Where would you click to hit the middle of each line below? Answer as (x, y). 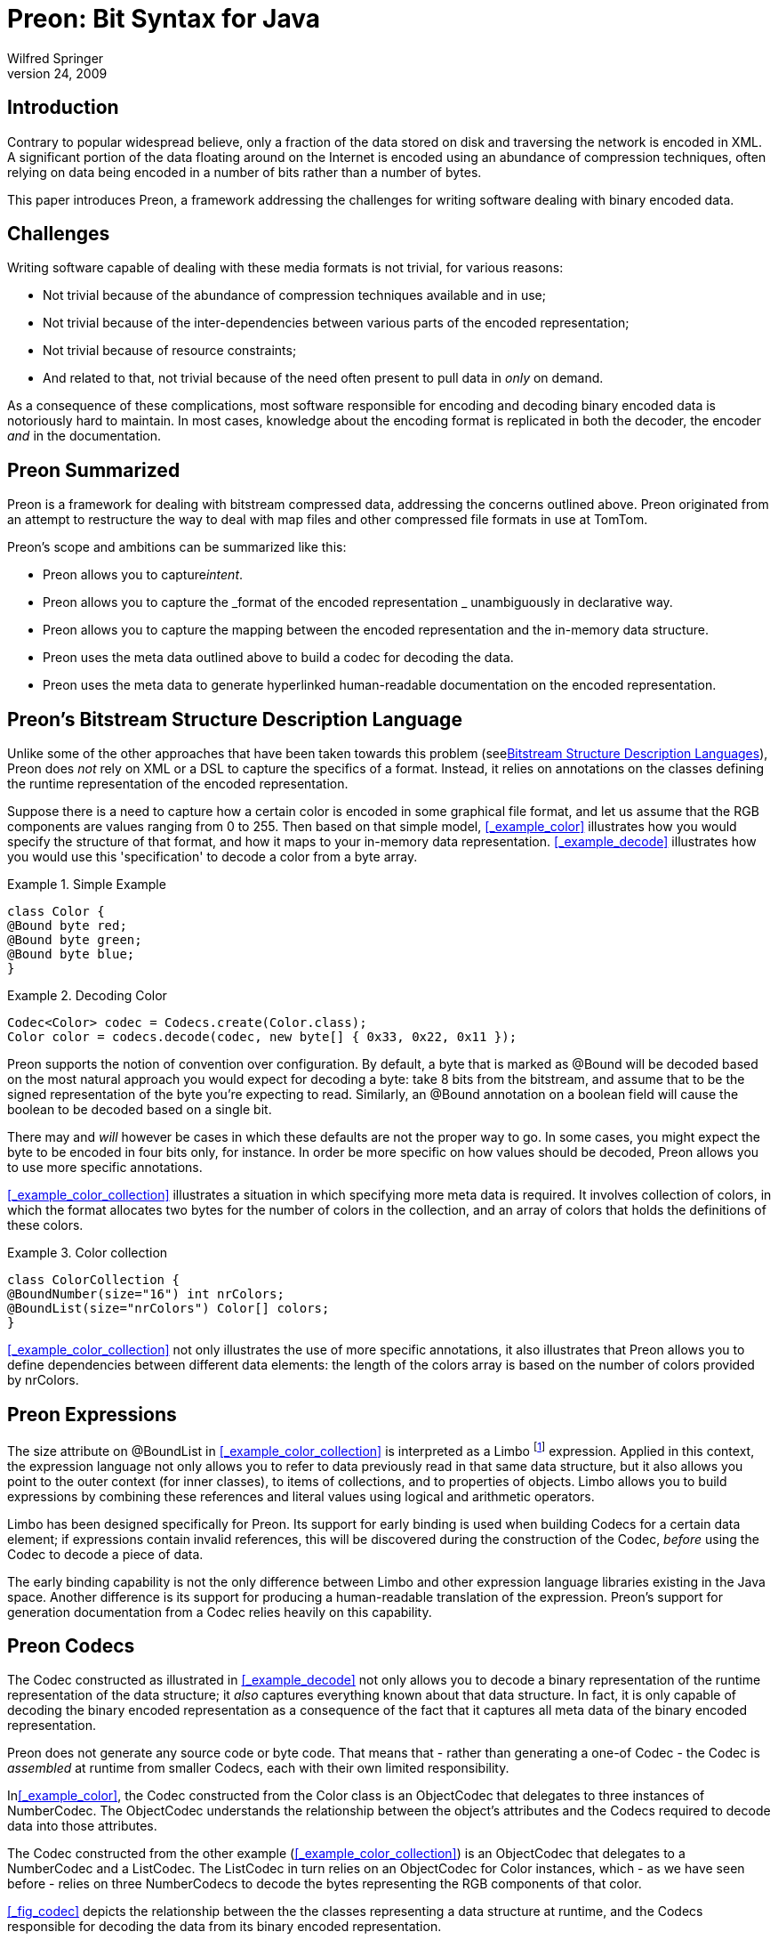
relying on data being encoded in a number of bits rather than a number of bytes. (245, 172)
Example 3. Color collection (88, 1253)
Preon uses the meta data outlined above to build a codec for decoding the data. (278, 658)
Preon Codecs (71, 1646)
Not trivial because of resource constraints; (170, 351)
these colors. (45, 1225)
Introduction (63, 108)
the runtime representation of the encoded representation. (178, 784)
